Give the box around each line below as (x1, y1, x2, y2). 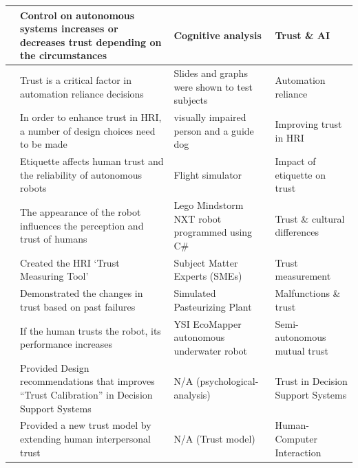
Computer (275, 431, 317, 445)
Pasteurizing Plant (173, 299, 252, 313)
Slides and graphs (173, 66, 248, 80)
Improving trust (275, 116, 342, 131)
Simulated (173, 286, 216, 300)
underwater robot (173, 343, 248, 357)
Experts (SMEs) (173, 269, 242, 283)
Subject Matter (173, 255, 238, 269)
